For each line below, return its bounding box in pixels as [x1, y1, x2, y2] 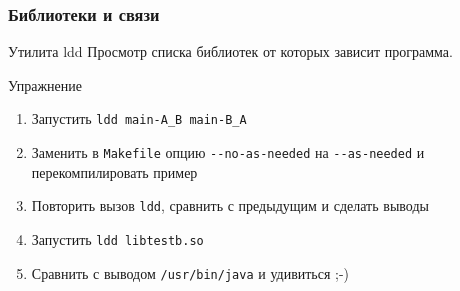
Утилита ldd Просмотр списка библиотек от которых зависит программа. [8, 41, 453, 62]
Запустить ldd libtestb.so [31, 228, 204, 249]
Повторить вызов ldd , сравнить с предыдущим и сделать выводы [31, 195, 429, 216]
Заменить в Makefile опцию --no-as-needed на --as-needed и [31, 142, 425, 163]
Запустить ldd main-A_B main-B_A [31, 108, 247, 129]
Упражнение [8, 74, 82, 95]
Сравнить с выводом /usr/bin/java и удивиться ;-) [31, 262, 350, 283]
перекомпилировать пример [31, 161, 198, 182]
